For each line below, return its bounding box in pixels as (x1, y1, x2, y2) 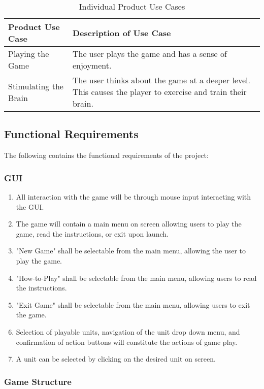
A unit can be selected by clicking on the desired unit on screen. (16, 353, 216, 364)
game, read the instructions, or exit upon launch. (16, 228, 169, 239)
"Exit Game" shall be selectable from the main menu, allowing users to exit (16, 299, 250, 310)
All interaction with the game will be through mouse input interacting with (16, 191, 251, 202)
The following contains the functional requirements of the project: (4, 150, 209, 160)
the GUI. (16, 201, 44, 212)
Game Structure (4, 375, 72, 387)
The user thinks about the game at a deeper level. (72, 74, 250, 86)
